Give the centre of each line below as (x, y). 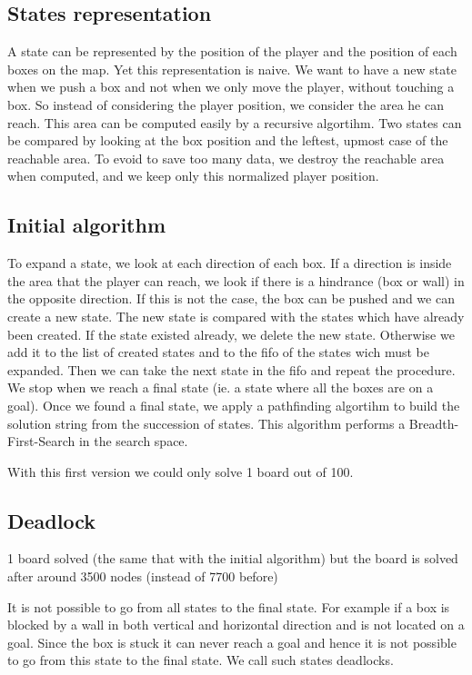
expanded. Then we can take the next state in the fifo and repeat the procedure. (231, 369)
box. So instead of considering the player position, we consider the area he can (226, 104)
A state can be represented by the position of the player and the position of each (232, 51)
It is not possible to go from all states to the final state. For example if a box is (229, 606)
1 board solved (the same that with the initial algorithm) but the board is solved (233, 558)
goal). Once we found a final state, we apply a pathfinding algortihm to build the (234, 405)
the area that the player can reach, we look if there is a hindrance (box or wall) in (236, 280)
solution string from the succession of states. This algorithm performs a (206, 423)
